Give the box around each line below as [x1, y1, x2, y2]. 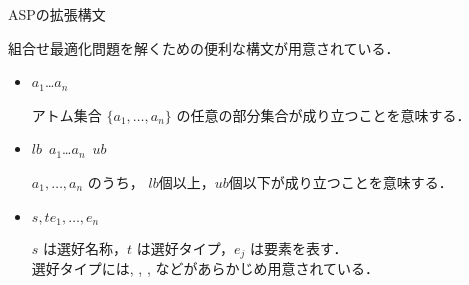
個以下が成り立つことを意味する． [228, 171, 453, 192]
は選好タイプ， [136, 238, 235, 259]
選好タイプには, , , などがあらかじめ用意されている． [31, 258, 380, 279]
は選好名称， [43, 238, 128, 259]
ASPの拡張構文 [8, 4, 106, 24]
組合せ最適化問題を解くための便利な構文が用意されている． [8, 37, 400, 58]
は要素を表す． [250, 238, 348, 259]
